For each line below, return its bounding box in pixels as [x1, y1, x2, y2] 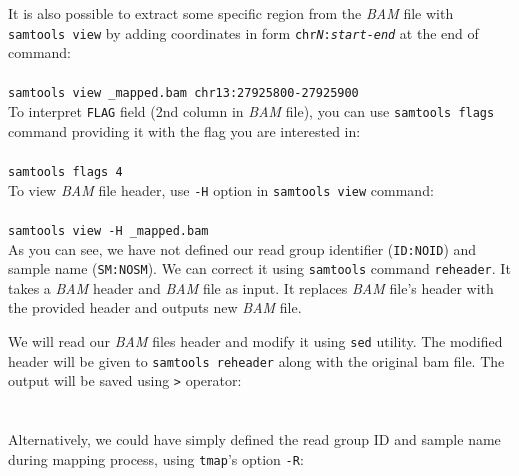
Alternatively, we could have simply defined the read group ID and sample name [8, 429, 501, 450]
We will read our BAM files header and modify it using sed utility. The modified [8, 331, 503, 351]
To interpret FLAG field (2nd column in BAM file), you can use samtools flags [8, 101, 495, 122]
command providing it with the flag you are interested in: [8, 120, 361, 141]
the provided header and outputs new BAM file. [8, 297, 302, 318]
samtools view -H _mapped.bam [8, 223, 209, 238]
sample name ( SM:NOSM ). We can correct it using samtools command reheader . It [8, 258, 511, 279]
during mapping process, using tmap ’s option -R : [8, 448, 304, 469]
